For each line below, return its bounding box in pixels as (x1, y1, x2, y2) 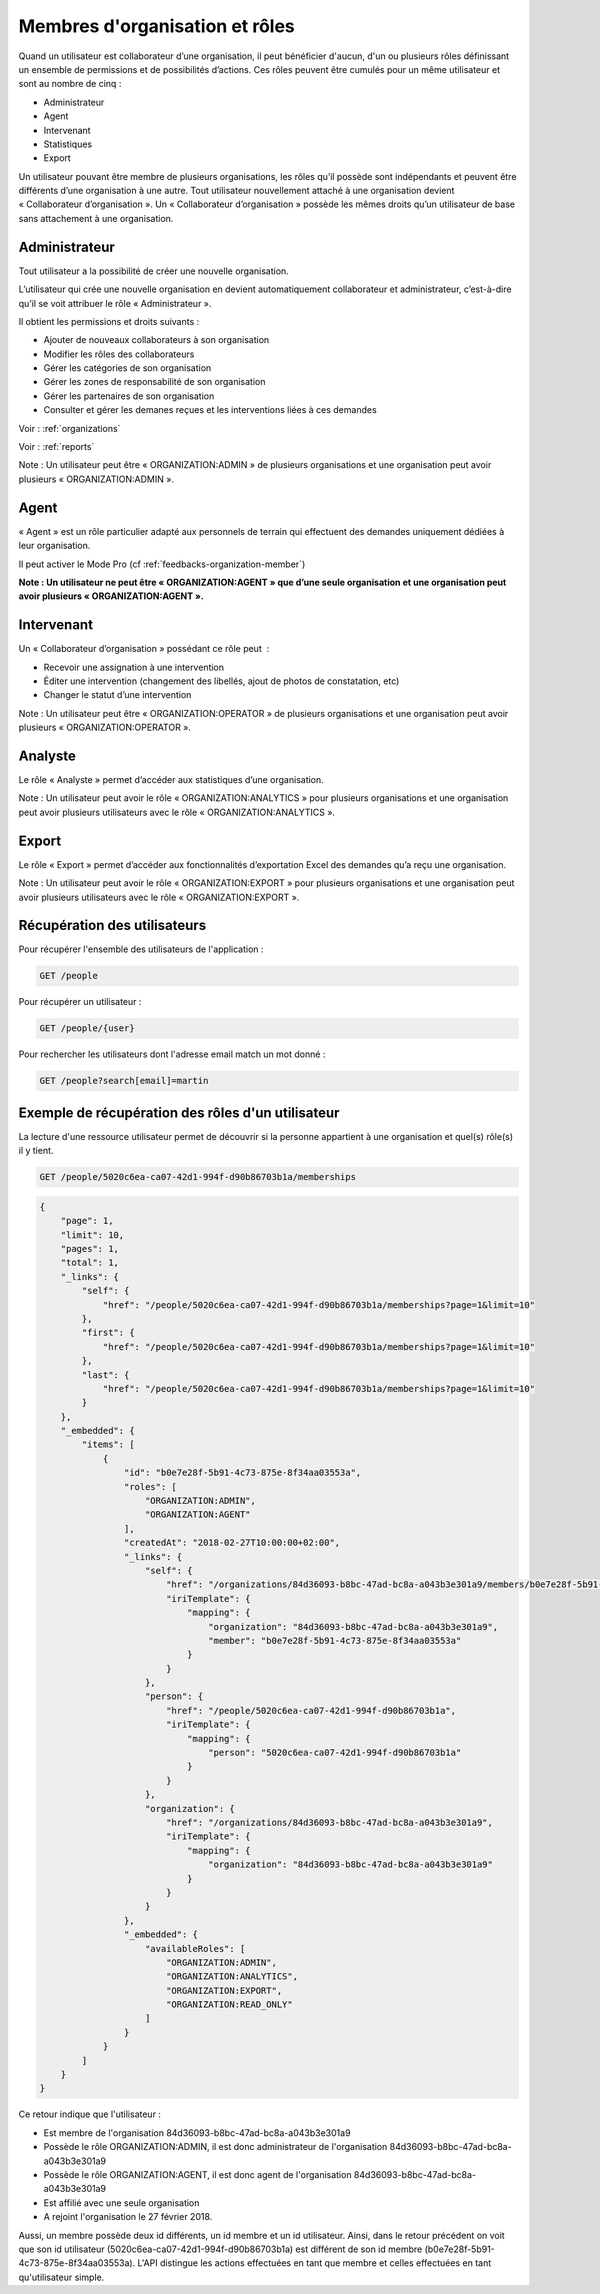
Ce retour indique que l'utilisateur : (18, 2108, 162, 2120)
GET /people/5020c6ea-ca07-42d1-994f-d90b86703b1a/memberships (39, 1171, 357, 1183)
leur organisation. (18, 540, 91, 552)
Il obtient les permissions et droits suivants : (18, 315, 200, 327)
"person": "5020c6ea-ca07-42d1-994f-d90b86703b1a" (208, 1747, 462, 1759)
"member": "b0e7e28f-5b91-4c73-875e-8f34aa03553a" (208, 1635, 462, 1646)
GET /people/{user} (39, 1023, 135, 1034)
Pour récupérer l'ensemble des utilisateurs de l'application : (18, 943, 264, 955)
